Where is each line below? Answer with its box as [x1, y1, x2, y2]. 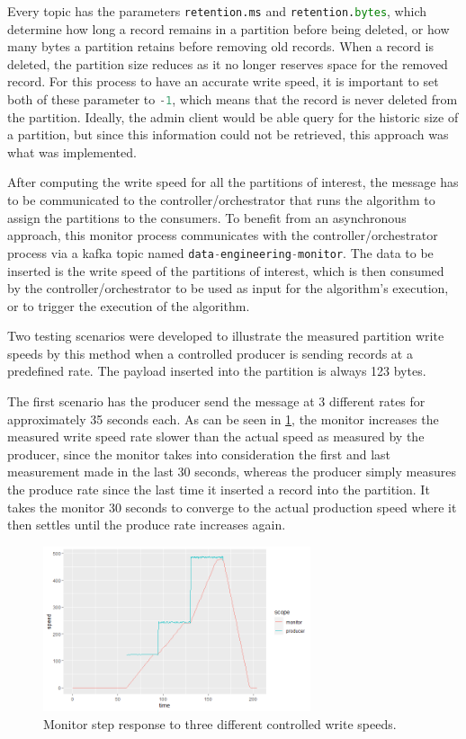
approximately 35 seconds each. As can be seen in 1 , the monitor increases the [7, 409, 439, 428]
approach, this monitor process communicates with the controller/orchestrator [7, 226, 438, 245]
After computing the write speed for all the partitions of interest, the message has [7, 173, 459, 191]
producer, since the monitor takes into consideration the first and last [7, 444, 391, 463]
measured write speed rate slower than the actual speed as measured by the [7, 427, 425, 446]
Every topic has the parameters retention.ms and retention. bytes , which [7, 2, 426, 20]
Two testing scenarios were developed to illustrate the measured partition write [7, 326, 444, 345]
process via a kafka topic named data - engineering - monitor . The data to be [7, 243, 434, 262]
